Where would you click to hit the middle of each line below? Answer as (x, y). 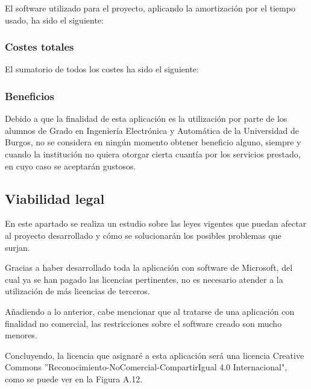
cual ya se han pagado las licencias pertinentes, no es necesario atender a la (144, 279)
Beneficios (30, 96)
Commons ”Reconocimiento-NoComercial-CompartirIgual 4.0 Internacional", (146, 367)
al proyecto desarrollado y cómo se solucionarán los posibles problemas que (143, 235)
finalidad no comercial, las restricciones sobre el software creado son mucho (143, 323)
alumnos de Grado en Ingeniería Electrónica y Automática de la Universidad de (152, 130)
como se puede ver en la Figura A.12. (74, 378)
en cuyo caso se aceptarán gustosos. (71, 166)
